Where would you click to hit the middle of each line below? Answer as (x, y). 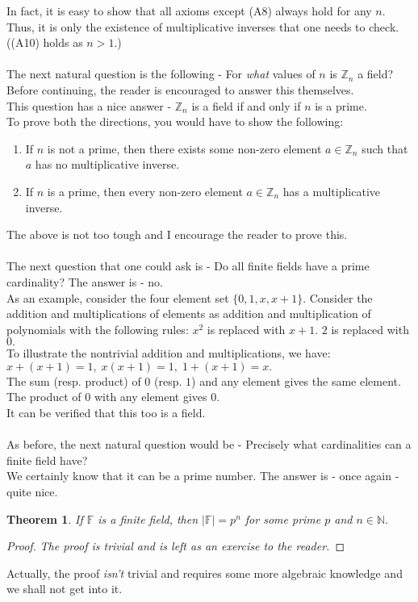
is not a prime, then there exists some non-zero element (184, 148)
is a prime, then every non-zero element (145, 191)
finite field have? (47, 460)
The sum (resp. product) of (74, 380)
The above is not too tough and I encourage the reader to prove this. (177, 234)
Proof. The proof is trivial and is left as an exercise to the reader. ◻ (176, 546)
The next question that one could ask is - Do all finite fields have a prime (188, 266)
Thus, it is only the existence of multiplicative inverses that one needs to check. (203, 26)
